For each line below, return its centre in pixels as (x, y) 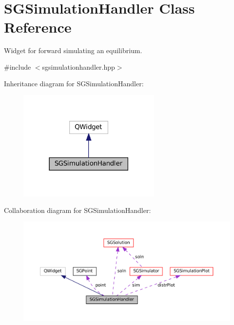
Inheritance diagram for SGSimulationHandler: (74, 83)
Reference (38, 27)
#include (18, 67)
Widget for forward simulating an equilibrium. (73, 50)
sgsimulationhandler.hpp (78, 67)
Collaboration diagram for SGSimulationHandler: (78, 210)
